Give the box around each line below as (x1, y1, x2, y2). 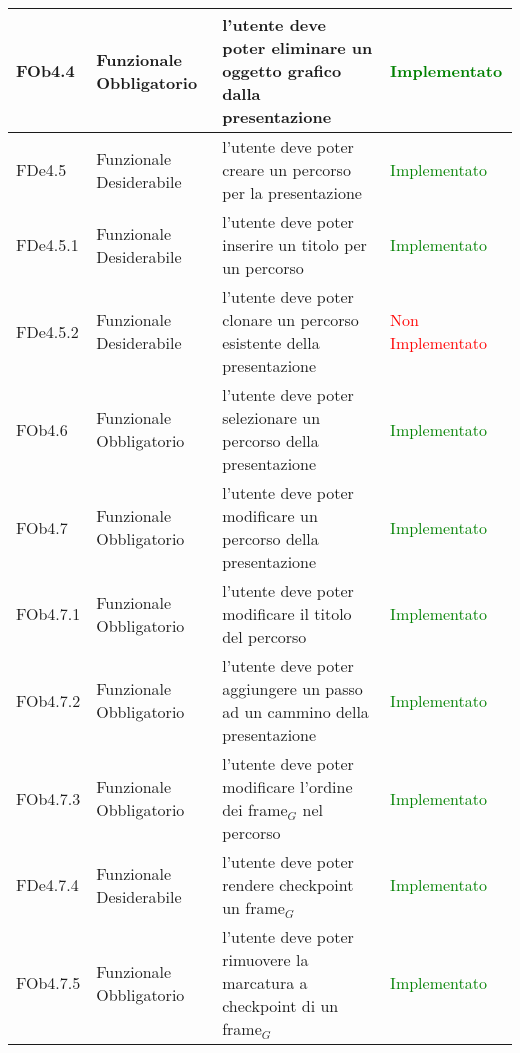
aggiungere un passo (222, 677, 363, 700)
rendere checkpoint (222, 873, 354, 896)
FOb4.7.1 (16, 602, 81, 625)
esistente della (222, 331, 320, 354)
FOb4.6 (16, 417, 68, 441)
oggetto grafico (222, 59, 342, 82)
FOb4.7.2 (16, 688, 81, 712)
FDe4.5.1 (16, 233, 79, 256)
